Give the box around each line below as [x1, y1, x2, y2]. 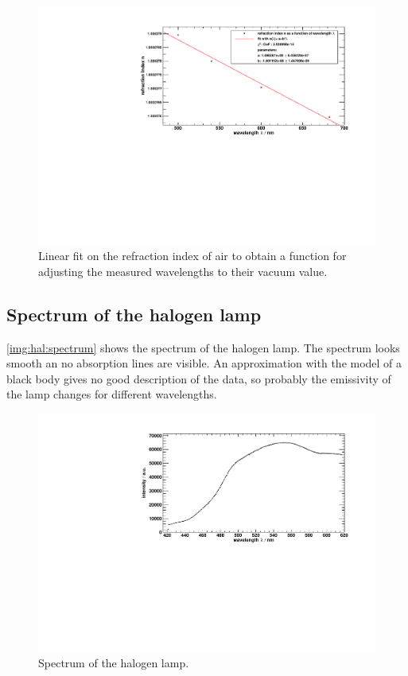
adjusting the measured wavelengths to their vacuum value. [38, 262, 328, 279]
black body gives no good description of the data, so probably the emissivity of [6, 370, 391, 387]
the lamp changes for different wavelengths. [6, 386, 217, 402]
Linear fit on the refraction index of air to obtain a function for [38, 247, 347, 264]
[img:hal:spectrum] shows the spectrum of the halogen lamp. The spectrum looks [6, 339, 400, 355]
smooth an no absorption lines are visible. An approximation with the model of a [6, 355, 402, 371]
